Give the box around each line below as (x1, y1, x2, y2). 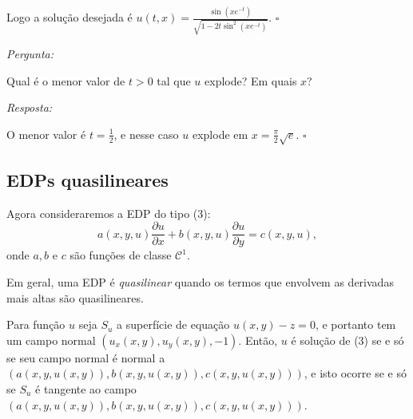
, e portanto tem (315, 316, 396, 333)
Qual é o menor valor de (6, 72, 125, 89)
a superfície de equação (117, 316, 230, 333)
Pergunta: (6, 45, 54, 62)
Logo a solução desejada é (6, 9, 133, 26)
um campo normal (6, 331, 96, 348)
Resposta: (6, 99, 53, 116)
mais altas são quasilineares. (6, 289, 144, 306)
